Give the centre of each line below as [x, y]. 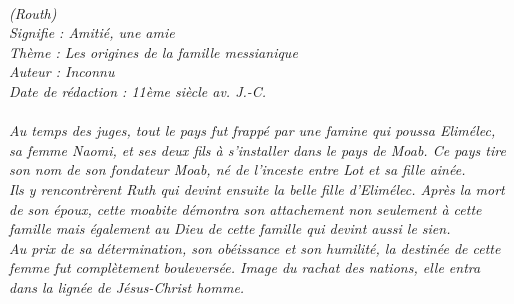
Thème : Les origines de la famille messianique [153, 51]
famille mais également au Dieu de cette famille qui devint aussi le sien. [230, 228]
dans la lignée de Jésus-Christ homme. [127, 286]
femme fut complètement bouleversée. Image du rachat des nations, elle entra [245, 267]
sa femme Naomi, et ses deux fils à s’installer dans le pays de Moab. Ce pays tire [257, 149]
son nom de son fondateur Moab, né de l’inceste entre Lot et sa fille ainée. [237, 169]
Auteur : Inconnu [62, 71]
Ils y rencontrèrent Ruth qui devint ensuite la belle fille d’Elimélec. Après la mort [257, 188]
